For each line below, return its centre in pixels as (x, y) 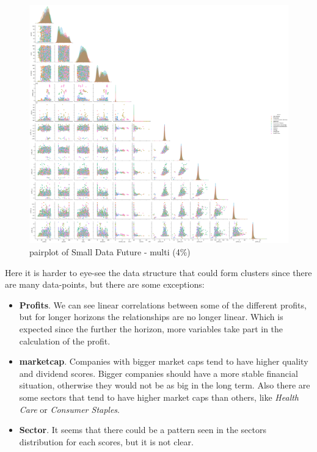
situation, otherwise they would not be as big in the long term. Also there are (165, 385)
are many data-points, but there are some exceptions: (105, 284)
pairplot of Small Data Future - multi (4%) (110, 252)
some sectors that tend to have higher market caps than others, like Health (159, 397)
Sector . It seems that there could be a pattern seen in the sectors (143, 430)
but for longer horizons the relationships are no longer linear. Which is (151, 317)
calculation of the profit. (65, 341)
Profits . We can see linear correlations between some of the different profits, (163, 304)
